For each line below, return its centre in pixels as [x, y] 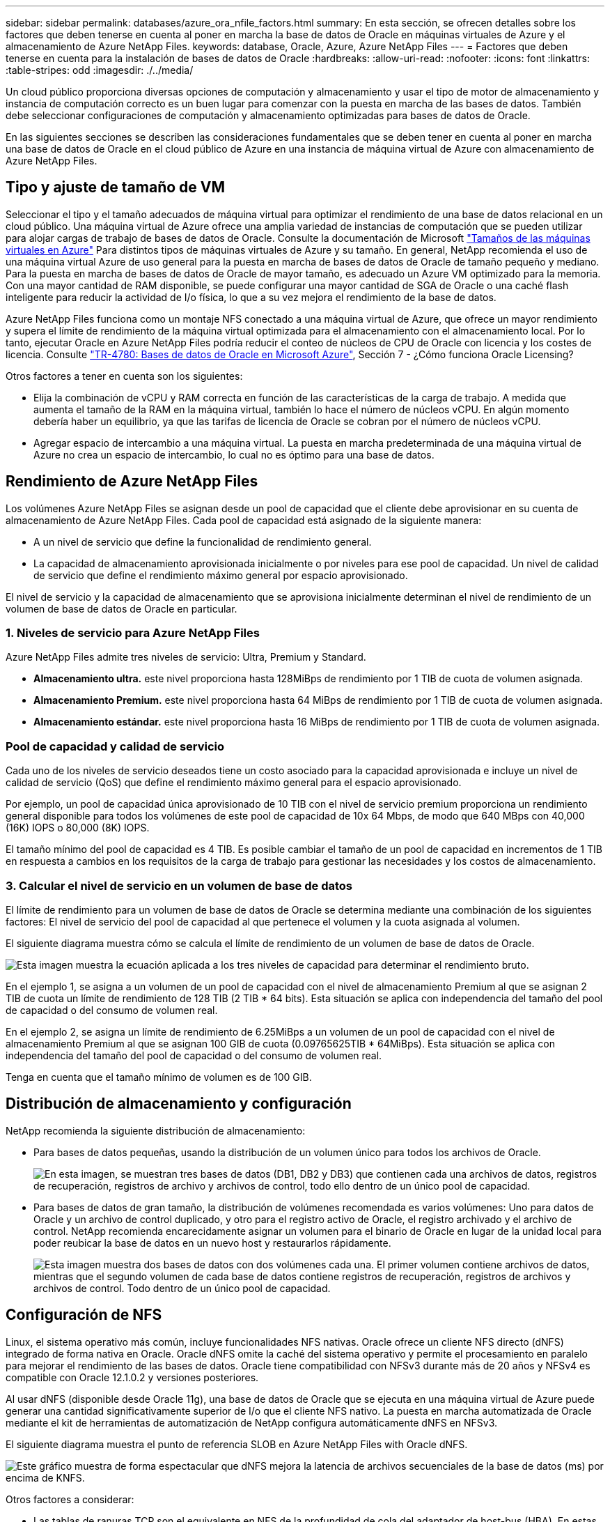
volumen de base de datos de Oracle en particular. [122, 608]
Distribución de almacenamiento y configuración [179, 1104]
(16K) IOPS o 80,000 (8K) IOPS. [78, 828]
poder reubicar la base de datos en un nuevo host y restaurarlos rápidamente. [212, 1243]
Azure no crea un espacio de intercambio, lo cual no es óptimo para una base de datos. [234, 454]
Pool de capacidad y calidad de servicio [115, 746]
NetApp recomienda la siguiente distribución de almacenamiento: [156, 1130]
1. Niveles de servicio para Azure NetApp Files [133, 633]
